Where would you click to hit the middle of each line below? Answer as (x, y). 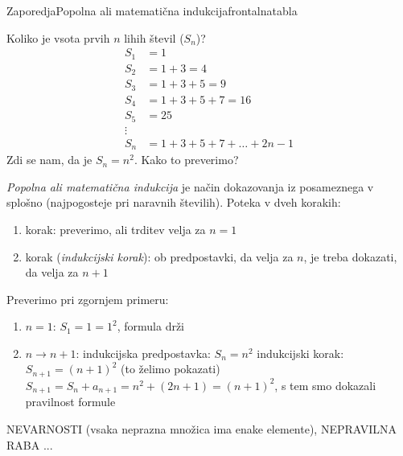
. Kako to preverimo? (186, 160)
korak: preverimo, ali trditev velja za (115, 229)
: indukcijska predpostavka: (143, 353)
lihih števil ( (154, 37)
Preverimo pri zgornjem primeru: (88, 299)
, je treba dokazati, (350, 256)
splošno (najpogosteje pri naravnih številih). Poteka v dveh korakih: (174, 202)
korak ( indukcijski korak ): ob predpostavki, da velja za (159, 256)
